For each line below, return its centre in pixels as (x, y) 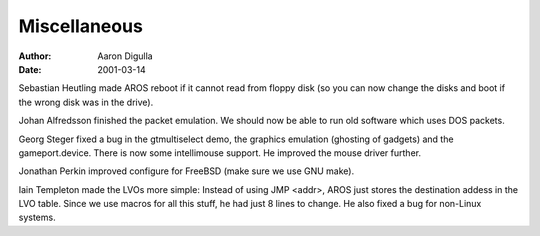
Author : (35, 56)
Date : (30, 69)
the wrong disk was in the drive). (86, 102)
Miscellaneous (81, 26)
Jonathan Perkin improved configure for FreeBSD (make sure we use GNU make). (186, 171)
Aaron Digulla (125, 56)
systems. (37, 217)
